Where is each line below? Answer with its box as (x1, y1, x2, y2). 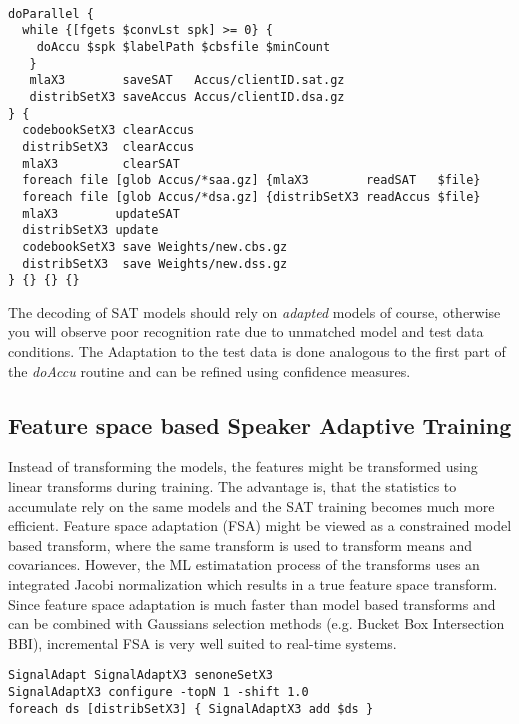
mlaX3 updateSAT (22, 206, 180, 221)
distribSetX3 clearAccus (22, 139, 195, 154)
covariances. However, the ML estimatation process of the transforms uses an (8, 554, 480, 575)
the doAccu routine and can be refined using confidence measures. (8, 360, 411, 381)
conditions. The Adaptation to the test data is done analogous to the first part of (8, 341, 506, 361)
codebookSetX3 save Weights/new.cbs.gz (22, 239, 288, 254)
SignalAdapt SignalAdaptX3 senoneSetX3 (8, 668, 273, 683)
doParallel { (8, 6, 94, 21)
